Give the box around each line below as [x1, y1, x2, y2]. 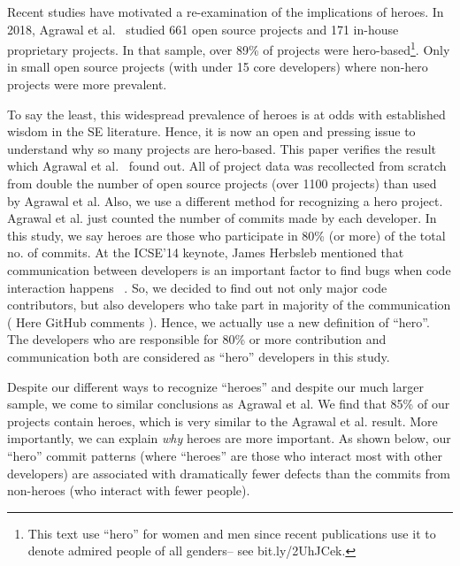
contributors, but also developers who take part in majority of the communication [7, 295, 451, 314]
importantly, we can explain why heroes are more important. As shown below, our [7, 429, 451, 447]
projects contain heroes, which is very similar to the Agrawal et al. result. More [7, 411, 438, 430]
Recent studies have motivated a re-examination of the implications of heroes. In [7, 3, 444, 20]
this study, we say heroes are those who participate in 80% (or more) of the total [7, 226, 446, 244]
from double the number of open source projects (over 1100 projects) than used [7, 174, 437, 192]
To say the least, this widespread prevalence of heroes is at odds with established [7, 104, 446, 123]
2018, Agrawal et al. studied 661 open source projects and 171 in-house [7, 19, 399, 38]
